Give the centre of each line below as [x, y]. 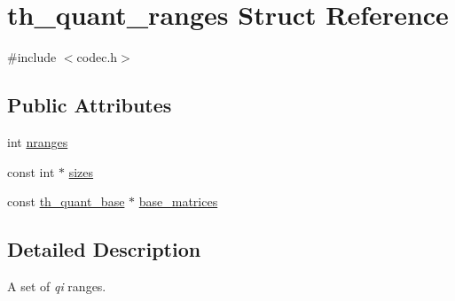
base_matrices [178, 201]
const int [31, 171]
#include [32, 57]
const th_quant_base [66, 201]
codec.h [97, 57]
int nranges [38, 141]
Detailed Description [104, 249]
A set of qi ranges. [57, 286]
